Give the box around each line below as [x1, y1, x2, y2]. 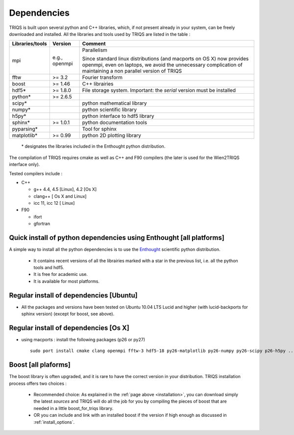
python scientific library [82, 106, 137, 113]
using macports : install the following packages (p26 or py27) [21, 336, 146, 342]
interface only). [9, 162, 40, 167]
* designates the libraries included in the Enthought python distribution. [21, 143, 166, 149]
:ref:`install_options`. [33, 419, 75, 425]
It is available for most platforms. [33, 278, 100, 284]
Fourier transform [82, 74, 122, 81]
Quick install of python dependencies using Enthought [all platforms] [9, 234, 225, 242]
